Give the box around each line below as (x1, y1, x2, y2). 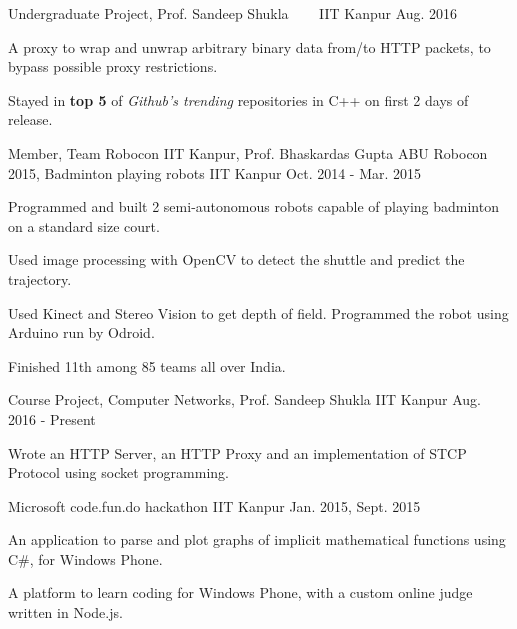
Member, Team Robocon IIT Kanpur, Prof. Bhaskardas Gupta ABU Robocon (8, 142, 488, 163)
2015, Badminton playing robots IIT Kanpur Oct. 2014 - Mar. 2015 (8, 162, 422, 183)
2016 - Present (8, 408, 96, 429)
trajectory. (8, 268, 72, 289)
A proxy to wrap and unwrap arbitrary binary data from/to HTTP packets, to (8, 36, 491, 57)
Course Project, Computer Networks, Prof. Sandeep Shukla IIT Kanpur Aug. (8, 389, 481, 410)
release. (8, 109, 53, 130)
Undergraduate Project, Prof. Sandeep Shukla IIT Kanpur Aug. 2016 (8, 3, 458, 23)
